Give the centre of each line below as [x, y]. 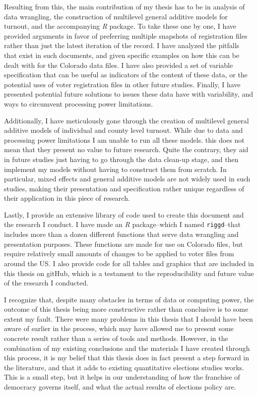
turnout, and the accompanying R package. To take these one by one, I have [120, 26]
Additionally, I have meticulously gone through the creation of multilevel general [127, 120]
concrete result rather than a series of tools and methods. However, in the [116, 338]
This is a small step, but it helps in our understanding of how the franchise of [122, 377]
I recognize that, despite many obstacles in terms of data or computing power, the [129, 299]
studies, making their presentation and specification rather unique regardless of [124, 188]
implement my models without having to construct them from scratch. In [115, 169]
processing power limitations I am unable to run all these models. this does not [124, 140]
